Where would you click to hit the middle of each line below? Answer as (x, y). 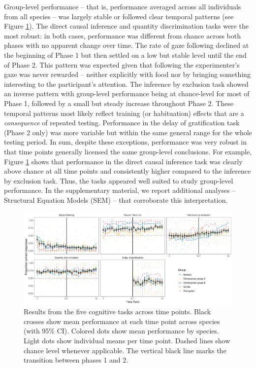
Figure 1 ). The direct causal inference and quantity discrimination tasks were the (126, 26)
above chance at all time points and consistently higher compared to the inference (128, 171)
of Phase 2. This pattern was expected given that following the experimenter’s (122, 64)
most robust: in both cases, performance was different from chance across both (123, 35)
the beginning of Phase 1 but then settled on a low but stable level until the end (125, 55)
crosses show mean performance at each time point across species (122, 321)
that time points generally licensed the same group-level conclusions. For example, (128, 151)
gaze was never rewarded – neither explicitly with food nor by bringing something (127, 74)
